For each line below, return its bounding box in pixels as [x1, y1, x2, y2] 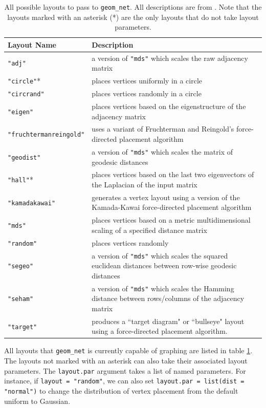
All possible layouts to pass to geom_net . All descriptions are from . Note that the [4, 2, 262, 12]
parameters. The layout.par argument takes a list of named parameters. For [4, 365, 246, 376]
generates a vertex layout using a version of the [92, 191, 240, 202]
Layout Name [8, 39, 56, 50]
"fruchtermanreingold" [8, 131, 85, 139]
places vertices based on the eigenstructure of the [92, 101, 246, 111]
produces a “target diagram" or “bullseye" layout [92, 315, 245, 326]
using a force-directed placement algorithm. [92, 326, 228, 336]
